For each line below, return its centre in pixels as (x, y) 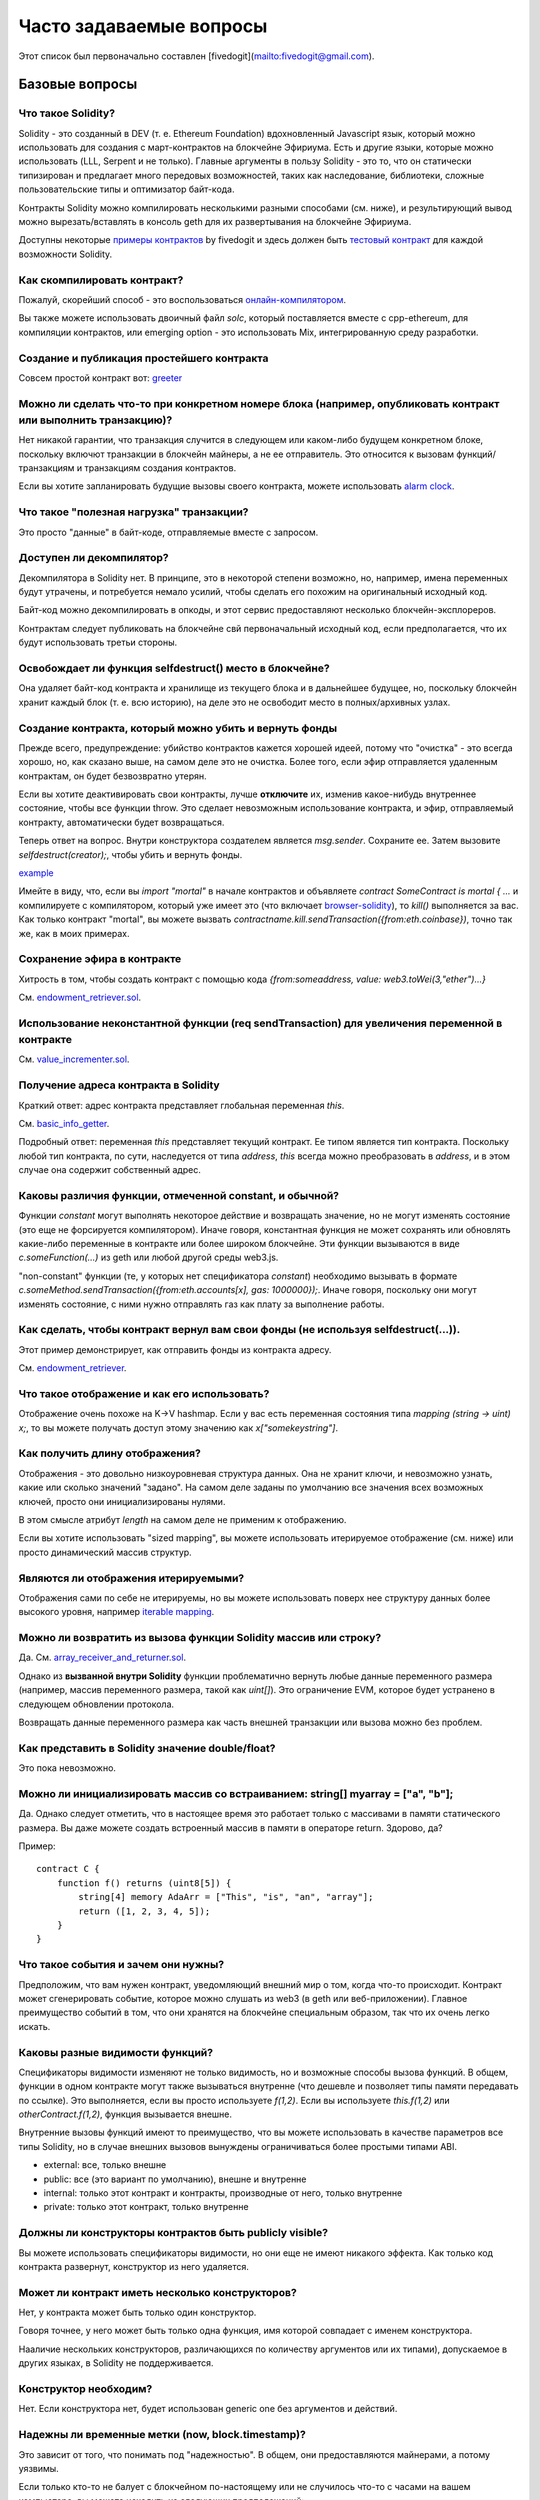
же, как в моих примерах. (74, 933)
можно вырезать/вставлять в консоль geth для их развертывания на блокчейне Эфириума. (215, 222)
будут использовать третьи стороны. (98, 642)
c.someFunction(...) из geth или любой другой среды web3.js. (148, 1257)
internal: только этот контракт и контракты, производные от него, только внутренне (223, 2193)
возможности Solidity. (65, 254)
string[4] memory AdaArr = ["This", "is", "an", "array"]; (226, 1897)
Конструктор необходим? (85, 2389)
